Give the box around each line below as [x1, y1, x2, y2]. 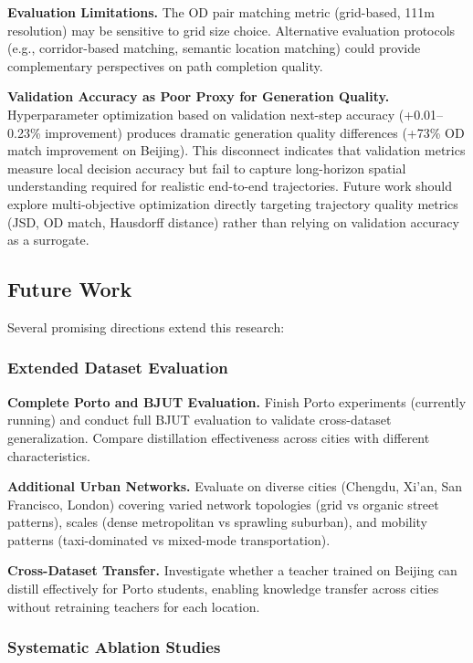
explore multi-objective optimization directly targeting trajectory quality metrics [7, 194, 458, 213]
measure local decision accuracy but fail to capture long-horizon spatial [7, 158, 406, 177]
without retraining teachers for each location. [7, 596, 260, 616]
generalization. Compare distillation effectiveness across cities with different [7, 427, 430, 447]
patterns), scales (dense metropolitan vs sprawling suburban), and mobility [7, 512, 428, 531]
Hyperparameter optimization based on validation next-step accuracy [7, 104, 395, 123]
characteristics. [7, 446, 90, 465]
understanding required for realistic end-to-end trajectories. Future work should [7, 176, 453, 195]
